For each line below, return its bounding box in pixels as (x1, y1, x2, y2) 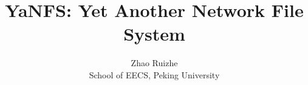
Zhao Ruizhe (131, 56, 178, 69)
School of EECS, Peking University (89, 68, 220, 81)
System (123, 21, 185, 46)
